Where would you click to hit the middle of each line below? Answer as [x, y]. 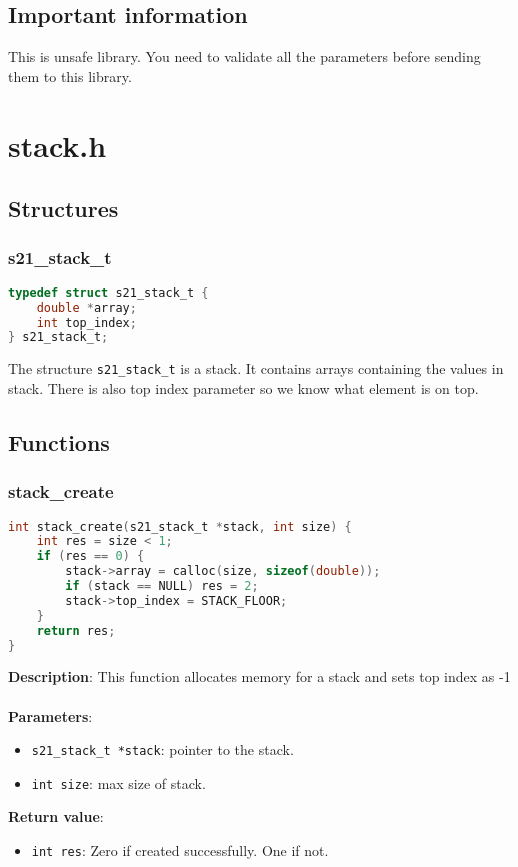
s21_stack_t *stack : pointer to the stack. [162, 749]
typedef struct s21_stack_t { [108, 292]
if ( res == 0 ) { [90, 556]
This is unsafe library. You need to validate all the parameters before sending [244, 56]
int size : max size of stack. [118, 782]
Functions [59, 441]
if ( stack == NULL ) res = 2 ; [162, 586]
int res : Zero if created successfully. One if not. [180, 850]
